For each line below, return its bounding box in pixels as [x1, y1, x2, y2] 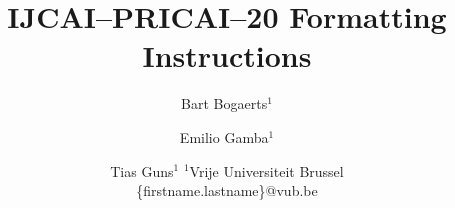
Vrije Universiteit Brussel [189, 160, 344, 181]
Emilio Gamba [179, 126, 269, 147]
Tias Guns [110, 160, 174, 181]
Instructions [142, 35, 312, 76]
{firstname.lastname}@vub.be [136, 180, 318, 201]
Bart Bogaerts [181, 93, 268, 114]
